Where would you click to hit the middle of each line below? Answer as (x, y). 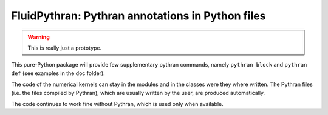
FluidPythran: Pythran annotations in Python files (138, 16)
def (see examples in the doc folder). (58, 73)
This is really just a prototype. (65, 48)
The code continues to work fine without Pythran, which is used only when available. (118, 103)
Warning (39, 37)
